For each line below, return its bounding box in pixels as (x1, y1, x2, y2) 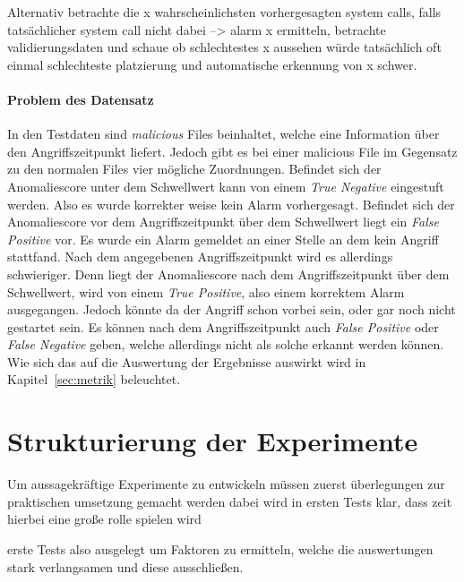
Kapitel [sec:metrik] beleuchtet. (7, 370, 181, 389)
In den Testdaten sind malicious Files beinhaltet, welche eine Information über (7, 124, 440, 143)
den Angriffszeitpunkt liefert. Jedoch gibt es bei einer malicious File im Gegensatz (7, 141, 458, 160)
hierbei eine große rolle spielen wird (7, 509, 202, 528)
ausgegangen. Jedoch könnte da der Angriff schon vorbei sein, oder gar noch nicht (7, 300, 456, 319)
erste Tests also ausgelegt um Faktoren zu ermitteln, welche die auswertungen (7, 539, 434, 558)
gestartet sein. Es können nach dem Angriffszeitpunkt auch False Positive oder (7, 317, 439, 336)
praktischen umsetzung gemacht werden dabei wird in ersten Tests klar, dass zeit (7, 492, 452, 510)
